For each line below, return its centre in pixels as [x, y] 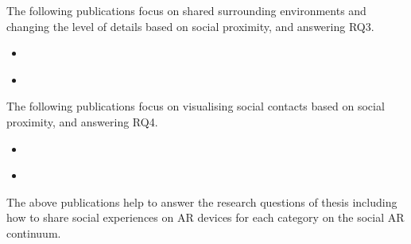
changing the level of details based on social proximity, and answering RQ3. [190, 26]
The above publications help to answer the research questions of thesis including [202, 201]
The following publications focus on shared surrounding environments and [186, 10]
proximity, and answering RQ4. [82, 121]
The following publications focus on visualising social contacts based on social [196, 106]
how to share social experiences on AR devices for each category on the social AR [205, 217]
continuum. [34, 232]
